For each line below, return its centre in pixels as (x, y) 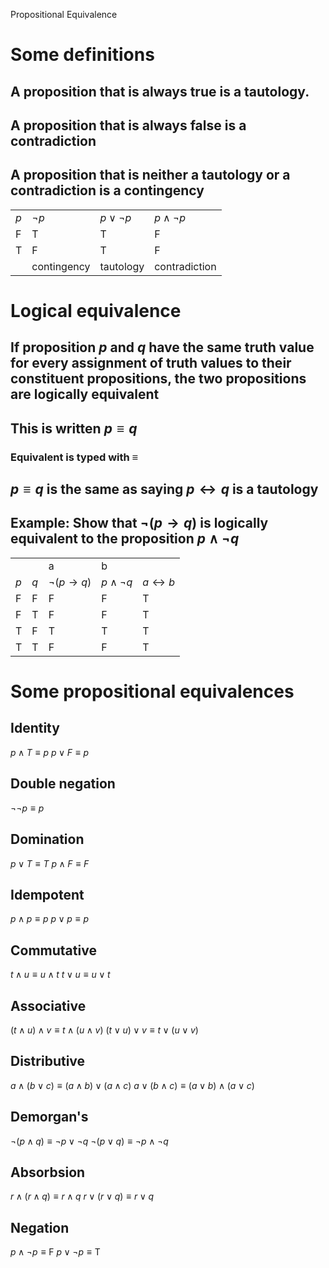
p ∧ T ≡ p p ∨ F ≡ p (50, 752)
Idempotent (47, 894)
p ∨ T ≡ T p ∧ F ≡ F (50, 863)
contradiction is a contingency (107, 190)
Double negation (63, 784)
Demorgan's (49, 1117)
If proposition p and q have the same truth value (162, 347)
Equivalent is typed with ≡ (74, 457)
